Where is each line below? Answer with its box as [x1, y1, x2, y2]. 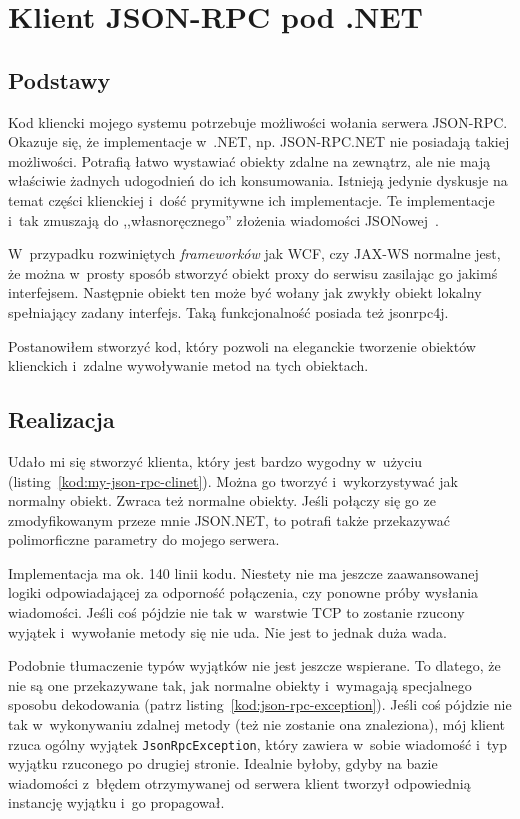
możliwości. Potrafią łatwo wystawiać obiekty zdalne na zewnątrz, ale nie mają [8, 150, 491, 171]
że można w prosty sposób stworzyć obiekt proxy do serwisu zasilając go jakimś [8, 262, 498, 283]
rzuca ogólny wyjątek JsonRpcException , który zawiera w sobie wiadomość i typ [8, 733, 508, 754]
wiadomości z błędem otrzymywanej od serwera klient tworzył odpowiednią [8, 772, 471, 793]
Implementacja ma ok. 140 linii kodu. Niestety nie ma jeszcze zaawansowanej [8, 562, 479, 583]
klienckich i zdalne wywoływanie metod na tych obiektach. [8, 355, 369, 376]
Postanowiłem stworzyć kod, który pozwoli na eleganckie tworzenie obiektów [8, 335, 476, 356]
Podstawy [8, 64, 111, 95]
